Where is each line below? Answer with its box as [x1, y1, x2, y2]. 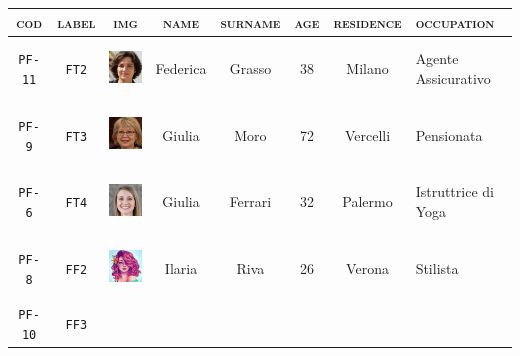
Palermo [342, 191, 393, 212]
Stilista [415, 257, 459, 278]
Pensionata [415, 124, 483, 145]
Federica [155, 58, 207, 79]
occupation [415, 11, 495, 32]
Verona [346, 257, 389, 278]
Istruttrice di [415, 181, 494, 202]
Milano [346, 58, 389, 79]
